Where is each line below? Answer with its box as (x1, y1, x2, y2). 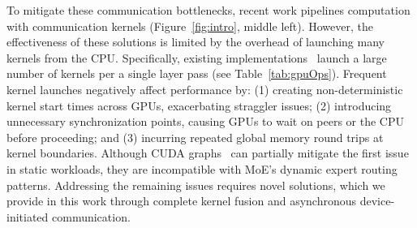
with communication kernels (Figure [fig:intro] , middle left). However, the (6, 17, 373, 34)
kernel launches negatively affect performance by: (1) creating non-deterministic (6, 80, 403, 97)
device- (359, 192, 395, 209)
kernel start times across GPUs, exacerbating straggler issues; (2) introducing (6, 97, 392, 114)
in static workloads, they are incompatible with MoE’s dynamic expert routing (6, 160, 398, 177)
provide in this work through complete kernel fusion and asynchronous (6, 192, 357, 209)
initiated (6, 208, 49, 225)
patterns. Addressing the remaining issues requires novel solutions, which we (6, 176, 385, 193)
